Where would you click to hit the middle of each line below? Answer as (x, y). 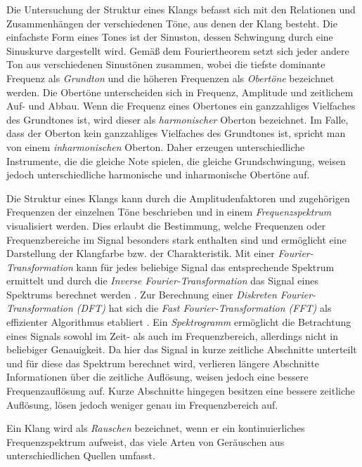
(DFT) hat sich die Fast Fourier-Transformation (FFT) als (204, 308)
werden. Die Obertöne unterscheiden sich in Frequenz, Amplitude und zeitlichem (180, 92)
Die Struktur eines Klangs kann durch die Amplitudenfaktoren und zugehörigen (178, 198)
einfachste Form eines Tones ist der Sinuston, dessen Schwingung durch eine (170, 37)
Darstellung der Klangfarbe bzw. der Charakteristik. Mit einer (141, 253)
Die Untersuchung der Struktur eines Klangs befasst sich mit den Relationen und (181, 9)
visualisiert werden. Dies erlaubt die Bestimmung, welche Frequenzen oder (166, 225)
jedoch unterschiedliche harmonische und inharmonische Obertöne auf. (158, 175)
